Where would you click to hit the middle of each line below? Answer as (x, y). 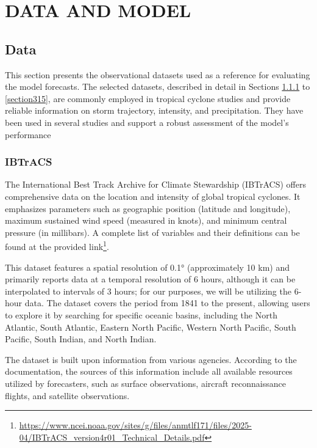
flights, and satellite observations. (67, 395)
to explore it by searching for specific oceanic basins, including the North (141, 314)
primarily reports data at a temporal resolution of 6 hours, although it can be (150, 279)
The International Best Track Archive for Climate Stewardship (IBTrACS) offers (155, 184)
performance (28, 134)
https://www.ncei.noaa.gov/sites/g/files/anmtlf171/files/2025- (135, 425)
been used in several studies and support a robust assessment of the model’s (147, 122)
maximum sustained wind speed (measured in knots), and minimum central (146, 220)
